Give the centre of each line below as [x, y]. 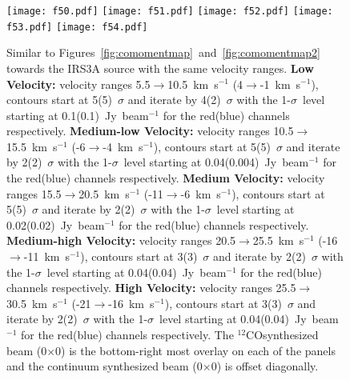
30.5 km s [32, 303]
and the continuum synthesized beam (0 [105, 366]
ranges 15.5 [34, 193]
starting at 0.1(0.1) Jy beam [78, 115]
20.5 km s [104, 193]
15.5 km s [32, 146]
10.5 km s [193, 84]
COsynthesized [282, 334]
